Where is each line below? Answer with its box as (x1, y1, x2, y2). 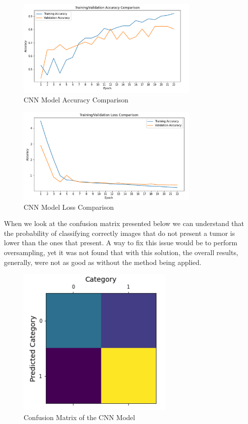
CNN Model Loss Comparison (24, 201, 114, 212)
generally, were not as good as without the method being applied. (4, 257, 202, 267)
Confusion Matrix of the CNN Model (24, 412, 135, 422)
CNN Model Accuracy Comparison (24, 95, 128, 105)
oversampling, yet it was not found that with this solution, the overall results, (4, 247, 238, 257)
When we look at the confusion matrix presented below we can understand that (4, 218, 245, 228)
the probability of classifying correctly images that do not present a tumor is (4, 228, 235, 238)
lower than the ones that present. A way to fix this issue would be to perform (4, 237, 238, 248)
